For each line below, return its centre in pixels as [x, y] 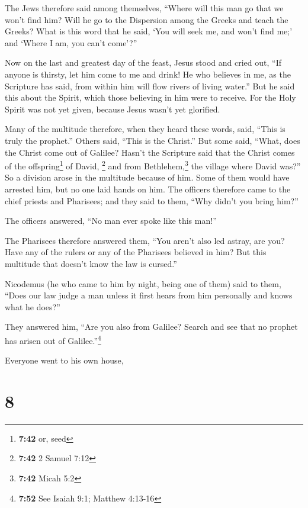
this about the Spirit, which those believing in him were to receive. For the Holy [150, 97]
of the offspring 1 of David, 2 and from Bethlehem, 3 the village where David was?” [153, 165]
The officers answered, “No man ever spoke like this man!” [111, 221]
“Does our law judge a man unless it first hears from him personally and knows [149, 295]
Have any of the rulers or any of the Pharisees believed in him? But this [136, 252]
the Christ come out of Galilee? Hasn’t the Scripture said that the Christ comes [150, 152]
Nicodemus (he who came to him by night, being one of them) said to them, [143, 283]
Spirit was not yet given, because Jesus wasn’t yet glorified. [113, 109]
